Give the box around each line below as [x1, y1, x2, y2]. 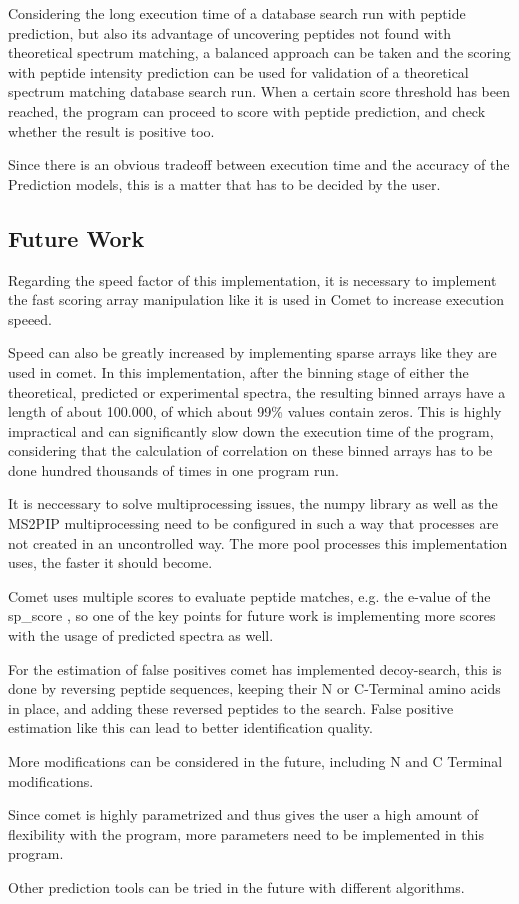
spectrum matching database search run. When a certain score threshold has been [8, 81, 510, 102]
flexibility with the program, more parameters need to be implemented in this [8, 823, 484, 844]
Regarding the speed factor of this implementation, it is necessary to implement [8, 269, 497, 290]
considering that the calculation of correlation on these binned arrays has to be [8, 440, 493, 461]
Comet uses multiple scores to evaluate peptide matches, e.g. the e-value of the [8, 585, 491, 606]
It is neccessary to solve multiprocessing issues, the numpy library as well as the [8, 493, 498, 514]
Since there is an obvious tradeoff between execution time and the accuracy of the [8, 154, 510, 175]
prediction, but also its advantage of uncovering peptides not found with [8, 22, 451, 43]
